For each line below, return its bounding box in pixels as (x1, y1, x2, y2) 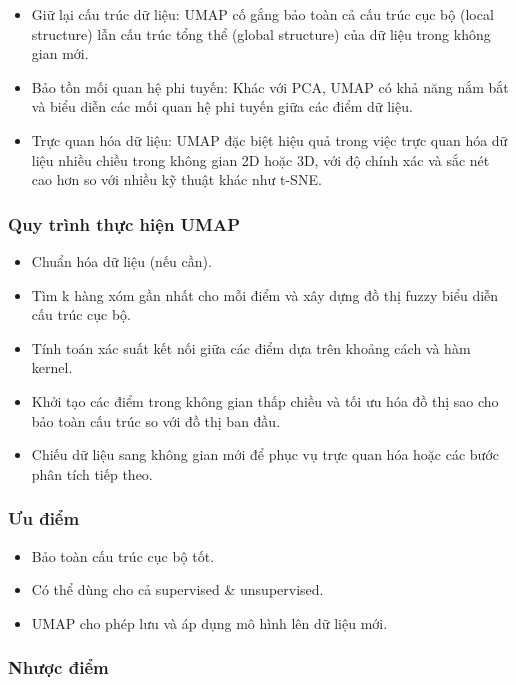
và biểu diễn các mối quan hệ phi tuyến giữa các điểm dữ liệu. (31, 96, 413, 117)
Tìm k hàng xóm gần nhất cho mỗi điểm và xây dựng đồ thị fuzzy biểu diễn (31, 284, 499, 305)
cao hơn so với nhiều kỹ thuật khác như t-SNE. (31, 169, 322, 190)
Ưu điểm (8, 506, 80, 531)
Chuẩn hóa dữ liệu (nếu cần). (31, 250, 212, 271)
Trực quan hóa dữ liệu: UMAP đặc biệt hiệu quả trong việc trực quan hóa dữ (31, 129, 508, 150)
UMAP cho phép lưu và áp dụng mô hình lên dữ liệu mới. (31, 612, 388, 633)
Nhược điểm (8, 655, 109, 680)
